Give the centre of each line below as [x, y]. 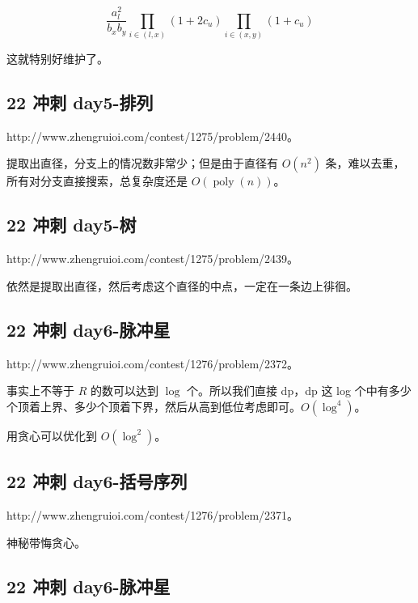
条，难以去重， [365, 163]
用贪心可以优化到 [52, 435]
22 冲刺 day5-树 [72, 225]
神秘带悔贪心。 [46, 542]
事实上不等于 [40, 391]
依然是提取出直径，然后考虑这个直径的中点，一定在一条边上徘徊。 [182, 285]
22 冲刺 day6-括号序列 [97, 481]
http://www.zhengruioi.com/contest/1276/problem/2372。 [153, 363]
